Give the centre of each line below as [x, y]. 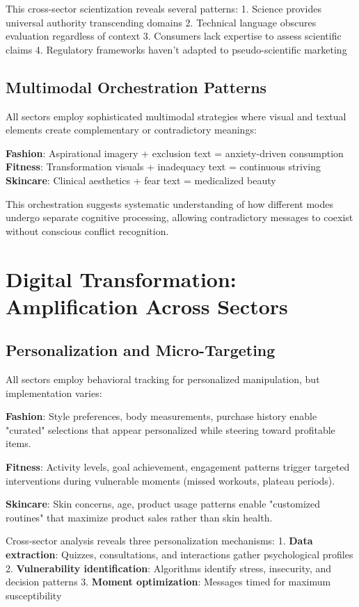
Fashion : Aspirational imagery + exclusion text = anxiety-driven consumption [175, 153]
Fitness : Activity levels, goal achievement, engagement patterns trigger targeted [178, 467]
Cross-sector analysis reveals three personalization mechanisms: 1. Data [159, 541]
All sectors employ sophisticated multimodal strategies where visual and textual [176, 116]
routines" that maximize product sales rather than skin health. [139, 517]
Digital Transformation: [121, 278]
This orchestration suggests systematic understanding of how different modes [169, 203]
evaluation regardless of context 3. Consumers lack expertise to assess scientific [174, 36]
